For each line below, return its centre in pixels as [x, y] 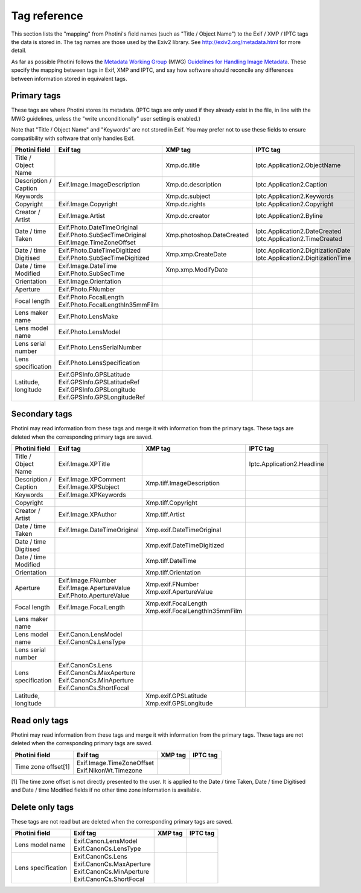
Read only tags [40, 720]
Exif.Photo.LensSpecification [99, 363]
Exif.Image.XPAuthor [88, 515]
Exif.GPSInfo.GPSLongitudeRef [102, 397]
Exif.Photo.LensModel [89, 332]
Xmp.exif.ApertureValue [179, 592]
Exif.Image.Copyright [88, 204]
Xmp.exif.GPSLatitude [176, 696]
